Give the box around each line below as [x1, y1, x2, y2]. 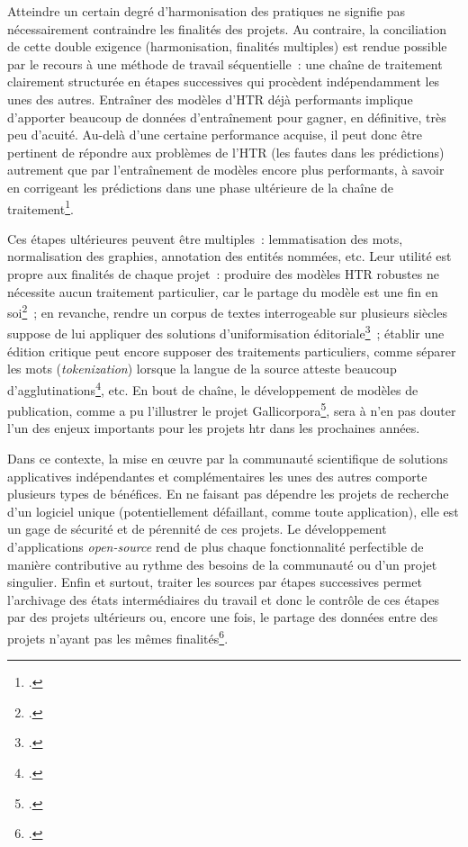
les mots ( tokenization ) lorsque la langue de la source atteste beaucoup [7, 359, 397, 378]
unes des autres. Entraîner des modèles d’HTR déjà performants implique [7, 89, 413, 108]
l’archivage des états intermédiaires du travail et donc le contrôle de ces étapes [7, 590, 440, 608]
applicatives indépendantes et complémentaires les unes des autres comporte [7, 466, 427, 485]
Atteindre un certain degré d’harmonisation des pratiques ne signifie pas [7, 2, 405, 20]
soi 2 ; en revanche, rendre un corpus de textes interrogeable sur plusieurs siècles [7, 301, 447, 321]
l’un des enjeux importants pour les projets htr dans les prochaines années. [7, 419, 420, 437]
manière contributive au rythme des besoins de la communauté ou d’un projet [7, 554, 437, 573]
